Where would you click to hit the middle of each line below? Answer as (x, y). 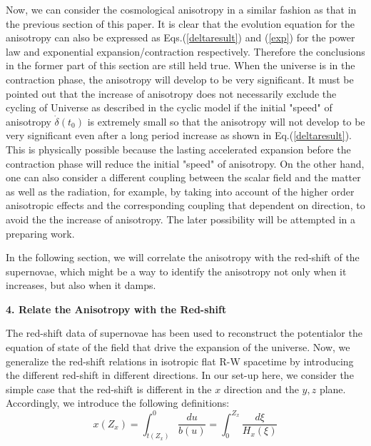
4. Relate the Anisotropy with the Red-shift (116, 309)
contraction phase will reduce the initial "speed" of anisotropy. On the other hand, (185, 163)
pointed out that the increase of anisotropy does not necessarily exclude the (171, 93)
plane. (332, 389)
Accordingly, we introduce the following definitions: (118, 403)
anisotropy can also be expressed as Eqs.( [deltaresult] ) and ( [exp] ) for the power (181, 37)
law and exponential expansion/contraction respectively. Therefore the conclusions (185, 51)
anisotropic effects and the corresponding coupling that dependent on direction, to (185, 205)
